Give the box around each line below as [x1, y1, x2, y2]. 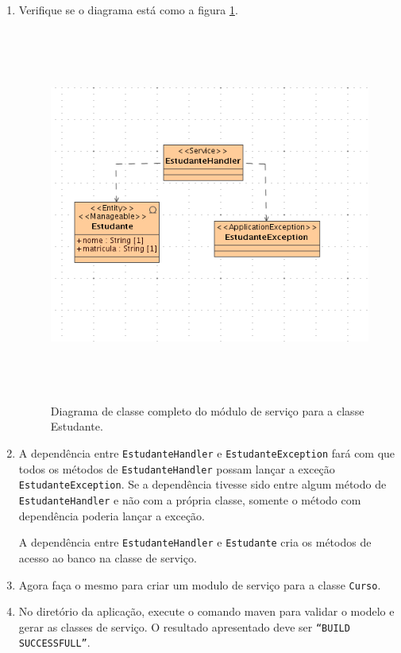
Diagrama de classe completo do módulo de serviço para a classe [50, 402, 364, 419]
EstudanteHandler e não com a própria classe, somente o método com [18, 492, 361, 508]
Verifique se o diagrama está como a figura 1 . [18, 2, 238, 17]
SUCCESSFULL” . [18, 634, 91, 651]
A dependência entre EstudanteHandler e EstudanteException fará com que [18, 445, 395, 462]
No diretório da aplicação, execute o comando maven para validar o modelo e [18, 603, 395, 620]
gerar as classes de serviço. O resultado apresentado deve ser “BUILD [18, 618, 350, 635]
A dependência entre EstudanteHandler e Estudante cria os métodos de [18, 534, 372, 551]
